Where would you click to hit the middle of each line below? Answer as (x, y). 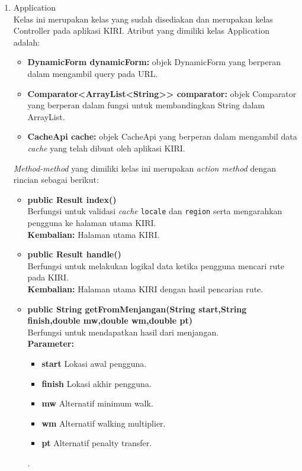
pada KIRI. (48, 277)
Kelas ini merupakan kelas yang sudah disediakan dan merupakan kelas (143, 19)
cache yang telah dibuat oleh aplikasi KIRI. (106, 148)
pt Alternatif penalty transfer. (97, 443)
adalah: (27, 42)
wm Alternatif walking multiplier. (104, 423)
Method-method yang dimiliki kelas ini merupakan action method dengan (144, 168)
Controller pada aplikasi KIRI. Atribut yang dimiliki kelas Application (141, 30)
